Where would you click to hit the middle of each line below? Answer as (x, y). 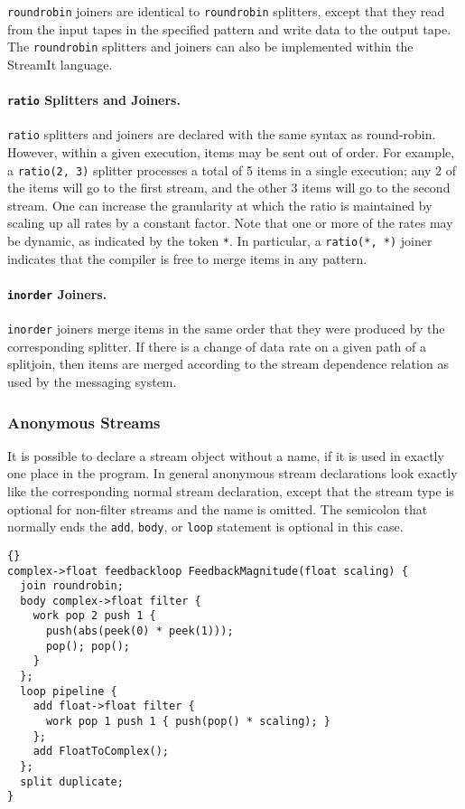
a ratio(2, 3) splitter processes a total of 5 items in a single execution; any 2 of (232, 169)
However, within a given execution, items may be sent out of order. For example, (231, 152)
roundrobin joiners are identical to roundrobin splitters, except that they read (226, 11)
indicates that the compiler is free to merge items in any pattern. (187, 258)
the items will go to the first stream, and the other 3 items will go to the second (229, 188)
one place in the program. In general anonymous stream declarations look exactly (232, 473)
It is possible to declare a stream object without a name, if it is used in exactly (226, 455)
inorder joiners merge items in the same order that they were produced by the (226, 329)
